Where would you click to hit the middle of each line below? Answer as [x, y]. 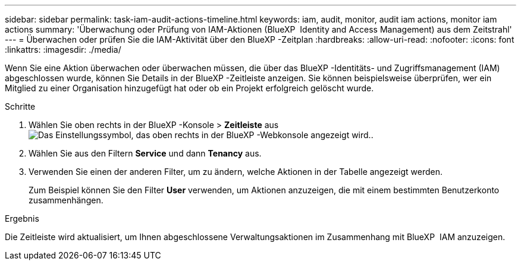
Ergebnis [22, 218]
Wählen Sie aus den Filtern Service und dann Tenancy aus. [145, 153]
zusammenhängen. [66, 200]
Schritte [20, 106]
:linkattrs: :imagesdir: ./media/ [63, 50]
